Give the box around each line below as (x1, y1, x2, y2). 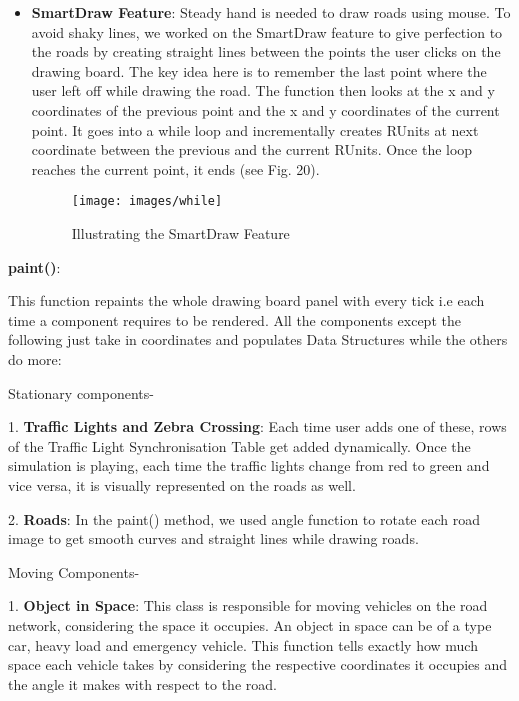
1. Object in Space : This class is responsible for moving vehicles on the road (8, 595, 488, 616)
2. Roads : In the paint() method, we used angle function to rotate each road (8, 508, 480, 529)
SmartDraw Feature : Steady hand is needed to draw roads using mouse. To (31, 2, 511, 22)
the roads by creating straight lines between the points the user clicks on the (31, 41, 501, 62)
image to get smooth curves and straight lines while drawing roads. (8, 528, 419, 549)
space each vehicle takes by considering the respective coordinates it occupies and (8, 654, 508, 675)
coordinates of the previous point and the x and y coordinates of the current (31, 99, 500, 120)
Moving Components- (8, 561, 140, 582)
